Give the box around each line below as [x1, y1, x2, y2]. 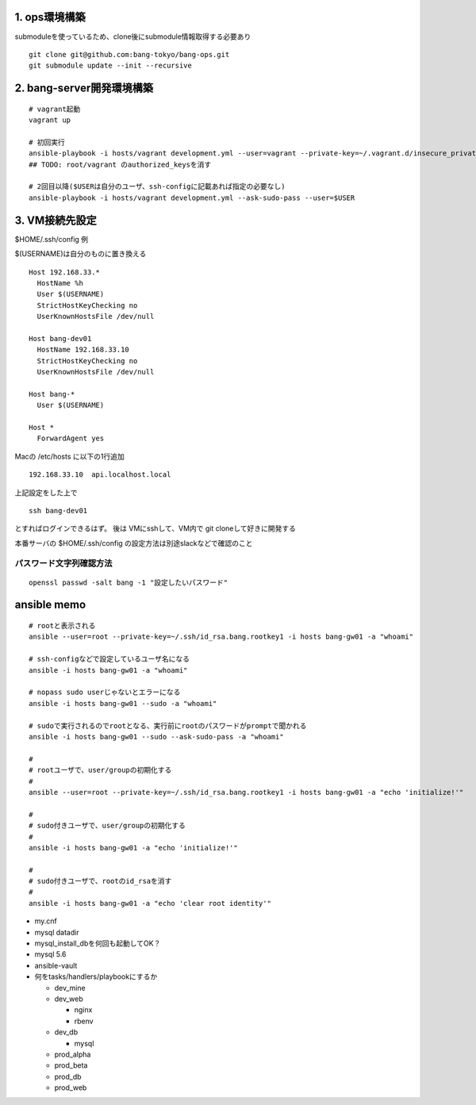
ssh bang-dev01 [29, 506, 88, 515]
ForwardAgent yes [36, 434, 105, 443]
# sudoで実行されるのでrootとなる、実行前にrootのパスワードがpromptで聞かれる [29, 721, 307, 730]
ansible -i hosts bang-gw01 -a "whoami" [29, 666, 188, 674]
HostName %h [36, 278, 83, 287]
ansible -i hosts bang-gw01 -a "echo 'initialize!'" [29, 843, 238, 852]
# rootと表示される [29, 621, 96, 631]
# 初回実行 [29, 137, 65, 147]
